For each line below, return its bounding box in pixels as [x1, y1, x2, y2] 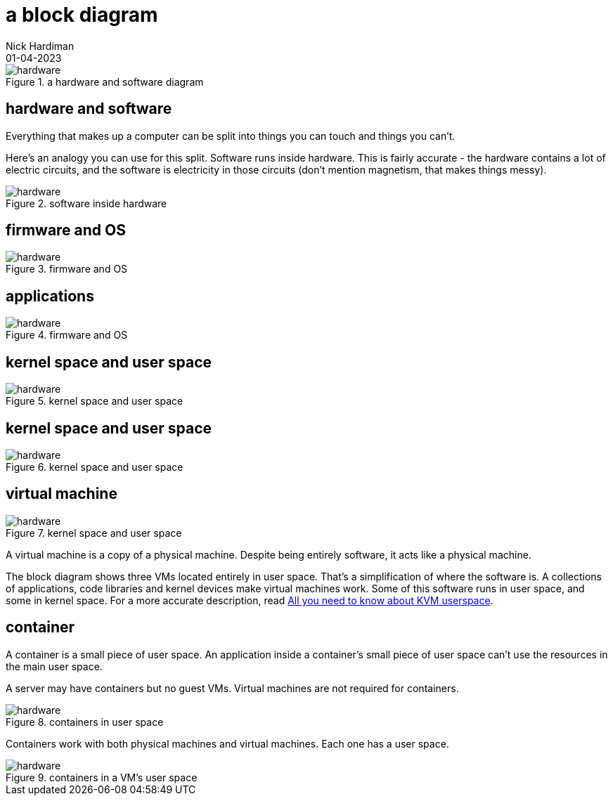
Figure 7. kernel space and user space [6, 526, 182, 539]
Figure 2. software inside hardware [6, 197, 167, 209]
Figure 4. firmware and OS [6, 329, 128, 341]
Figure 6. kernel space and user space [6, 460, 183, 473]
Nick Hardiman [6, 39, 75, 52]
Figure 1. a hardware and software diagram [6, 75, 204, 88]
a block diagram [6, 3, 158, 27]
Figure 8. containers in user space [6, 715, 164, 728]
